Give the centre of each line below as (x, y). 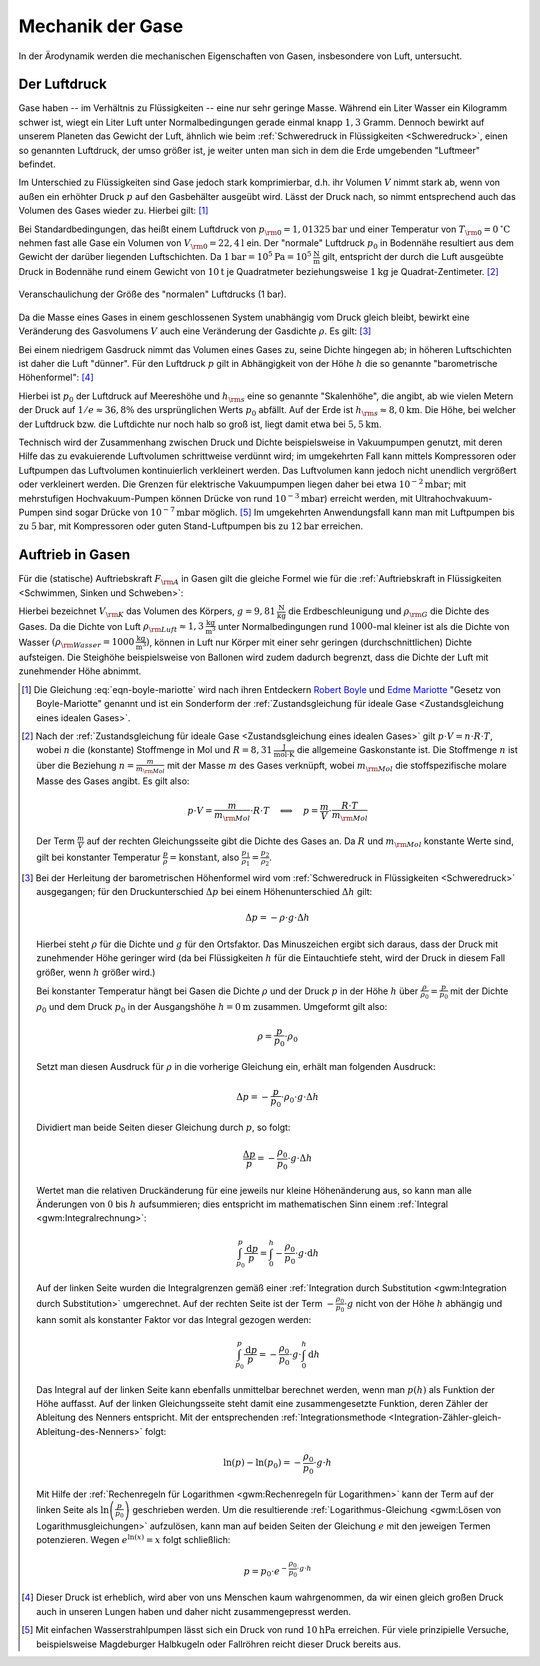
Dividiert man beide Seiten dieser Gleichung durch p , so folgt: (163, 1127)
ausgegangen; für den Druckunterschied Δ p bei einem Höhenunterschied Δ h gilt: (204, 892)
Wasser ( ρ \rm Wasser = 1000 (76, 643)
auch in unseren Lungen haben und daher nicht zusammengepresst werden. (194, 1611)
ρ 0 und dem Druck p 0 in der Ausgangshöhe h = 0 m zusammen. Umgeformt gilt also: (212, 1007)
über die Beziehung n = (85, 765)
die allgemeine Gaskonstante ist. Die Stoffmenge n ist (407, 750)
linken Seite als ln (73, 1509)
